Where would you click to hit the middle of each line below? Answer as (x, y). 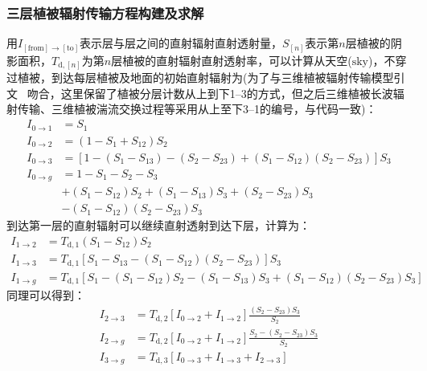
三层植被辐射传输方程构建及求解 (105, 12)
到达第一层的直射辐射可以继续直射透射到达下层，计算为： (158, 225)
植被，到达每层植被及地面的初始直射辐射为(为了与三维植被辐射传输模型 (205, 77)
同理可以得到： (46, 295)
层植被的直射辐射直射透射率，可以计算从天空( (232, 60)
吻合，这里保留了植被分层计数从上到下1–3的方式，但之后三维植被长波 (210, 93)
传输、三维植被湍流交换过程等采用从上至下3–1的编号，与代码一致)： (197, 109)
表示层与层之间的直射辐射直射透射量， (181, 43)
